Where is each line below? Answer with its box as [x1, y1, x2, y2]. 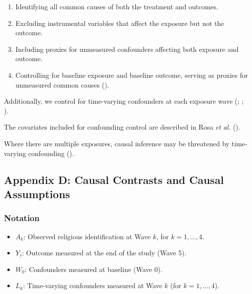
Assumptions [4, 186, 70, 201]
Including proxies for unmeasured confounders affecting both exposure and [15, 44, 239, 54]
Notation [4, 212, 40, 224]
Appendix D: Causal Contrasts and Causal [4, 172, 224, 187]
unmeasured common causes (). [15, 79, 109, 90]
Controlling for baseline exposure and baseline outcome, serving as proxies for [15, 69, 248, 80]
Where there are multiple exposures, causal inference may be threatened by [4, 138, 230, 148]
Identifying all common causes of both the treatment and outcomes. [15, 1, 218, 11]
